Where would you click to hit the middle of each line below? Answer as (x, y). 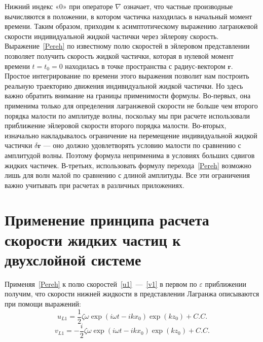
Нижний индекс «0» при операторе (59, 6)
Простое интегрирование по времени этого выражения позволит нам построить (127, 76)
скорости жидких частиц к (93, 239)
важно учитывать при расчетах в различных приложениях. (95, 185)
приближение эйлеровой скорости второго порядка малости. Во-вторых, (116, 125)
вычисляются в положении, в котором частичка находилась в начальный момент (128, 16)
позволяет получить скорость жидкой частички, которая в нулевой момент (119, 55)
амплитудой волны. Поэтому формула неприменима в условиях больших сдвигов (130, 155)
